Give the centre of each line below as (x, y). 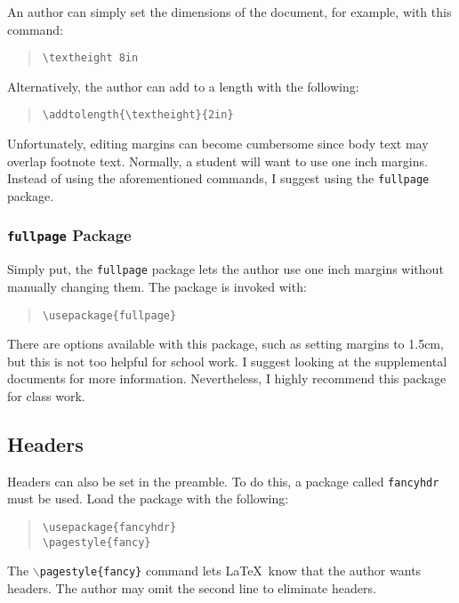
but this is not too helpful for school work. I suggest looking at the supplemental (227, 361)
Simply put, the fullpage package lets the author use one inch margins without (225, 269)
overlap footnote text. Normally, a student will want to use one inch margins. (217, 161)
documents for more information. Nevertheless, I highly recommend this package (227, 378)
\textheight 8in (90, 58)
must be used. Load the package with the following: (148, 498)
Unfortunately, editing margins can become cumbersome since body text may (218, 144)
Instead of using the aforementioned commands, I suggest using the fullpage (218, 178)
